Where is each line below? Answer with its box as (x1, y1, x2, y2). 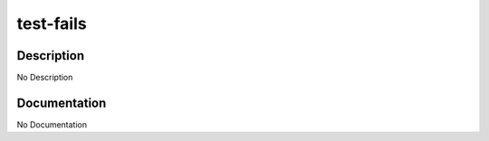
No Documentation (16, 118, 88, 130)
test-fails (16, 14, 87, 33)
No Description (16, 72, 73, 83)
